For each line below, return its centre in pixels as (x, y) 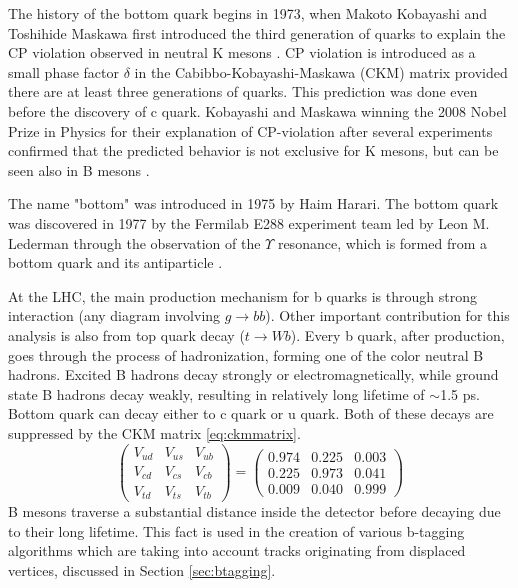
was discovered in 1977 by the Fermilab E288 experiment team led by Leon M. (249, 222)
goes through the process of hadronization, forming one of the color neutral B (246, 354)
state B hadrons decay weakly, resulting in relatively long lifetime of (216, 393)
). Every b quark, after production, (397, 334)
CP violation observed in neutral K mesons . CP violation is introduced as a (242, 52)
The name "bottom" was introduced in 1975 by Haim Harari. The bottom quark (253, 203)
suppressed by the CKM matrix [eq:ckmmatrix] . (154, 432)
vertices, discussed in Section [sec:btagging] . (142, 569)
